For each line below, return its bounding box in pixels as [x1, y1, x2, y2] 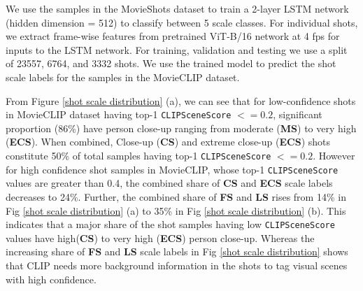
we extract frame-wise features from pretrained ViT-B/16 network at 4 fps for [6, 29, 340, 43]
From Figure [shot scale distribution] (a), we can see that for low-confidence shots [6, 93, 356, 108]
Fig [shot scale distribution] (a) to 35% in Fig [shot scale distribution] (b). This [6, 203, 346, 218]
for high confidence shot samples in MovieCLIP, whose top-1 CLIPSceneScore [6, 162, 339, 176]
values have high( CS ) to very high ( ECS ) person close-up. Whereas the [6, 230, 315, 245]
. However [313, 148, 355, 162]
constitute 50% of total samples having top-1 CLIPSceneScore [6, 148, 271, 162]
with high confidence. [6, 271, 97, 286]
